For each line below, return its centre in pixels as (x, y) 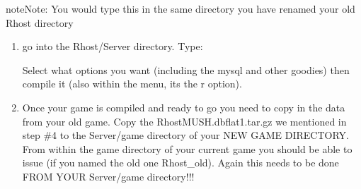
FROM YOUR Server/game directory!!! (108, 176)
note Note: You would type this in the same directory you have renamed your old (180, 8)
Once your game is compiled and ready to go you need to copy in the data (184, 107)
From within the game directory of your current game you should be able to (187, 148)
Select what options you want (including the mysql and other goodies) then (186, 69)
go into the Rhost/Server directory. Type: (113, 46)
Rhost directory (40, 22)
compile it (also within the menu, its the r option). (132, 84)
